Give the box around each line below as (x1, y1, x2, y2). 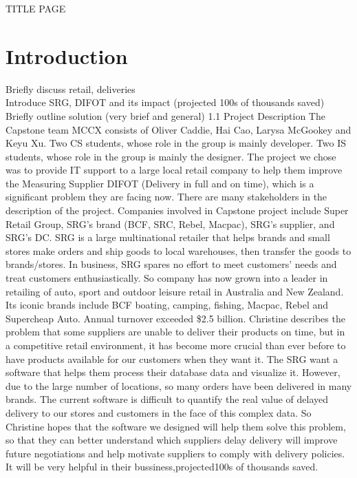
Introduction (6, 41, 128, 70)
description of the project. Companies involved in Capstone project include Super (6, 203, 349, 218)
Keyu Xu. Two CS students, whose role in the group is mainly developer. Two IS (6, 136, 347, 150)
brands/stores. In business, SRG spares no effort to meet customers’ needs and (6, 257, 337, 271)
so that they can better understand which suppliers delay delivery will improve (6, 433, 338, 447)
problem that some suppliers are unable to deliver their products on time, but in (6, 324, 345, 339)
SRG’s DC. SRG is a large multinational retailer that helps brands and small (6, 230, 330, 245)
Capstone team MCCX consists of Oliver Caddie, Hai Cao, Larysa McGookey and (6, 122, 351, 136)
